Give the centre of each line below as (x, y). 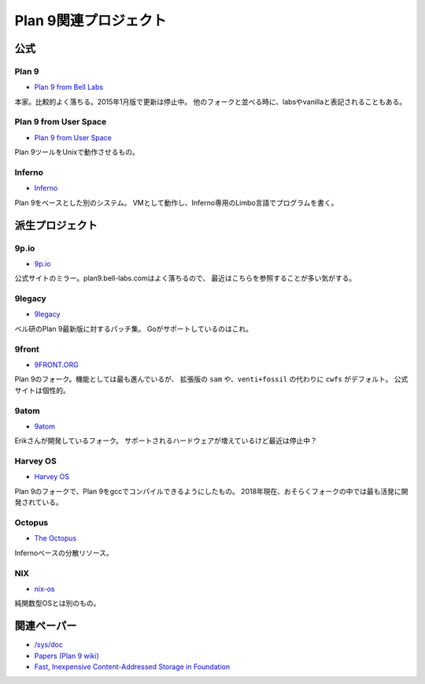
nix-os (44, 589)
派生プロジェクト (56, 225)
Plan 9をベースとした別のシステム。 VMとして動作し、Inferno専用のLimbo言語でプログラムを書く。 (176, 203)
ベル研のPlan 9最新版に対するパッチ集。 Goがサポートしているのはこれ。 (134, 329)
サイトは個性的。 (42, 390)
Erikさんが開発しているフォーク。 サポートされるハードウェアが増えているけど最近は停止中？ (166, 441)
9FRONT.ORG (56, 364)
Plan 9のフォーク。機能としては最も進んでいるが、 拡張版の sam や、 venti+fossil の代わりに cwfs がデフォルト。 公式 (211, 379)
